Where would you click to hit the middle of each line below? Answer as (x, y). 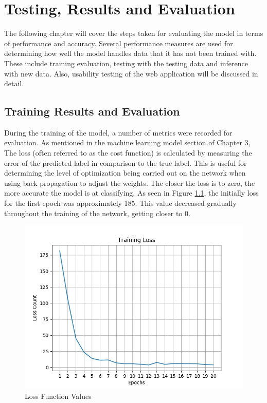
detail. (14, 83)
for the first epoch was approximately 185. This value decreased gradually (120, 203)
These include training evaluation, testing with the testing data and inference (126, 63)
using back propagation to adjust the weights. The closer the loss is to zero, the (130, 183)
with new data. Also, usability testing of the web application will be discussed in (131, 73)
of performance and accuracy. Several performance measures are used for (119, 43)
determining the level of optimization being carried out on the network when (125, 173)
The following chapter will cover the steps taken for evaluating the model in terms (134, 33)
